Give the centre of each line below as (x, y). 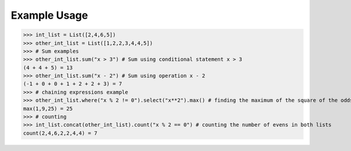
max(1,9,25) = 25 (48, 109)
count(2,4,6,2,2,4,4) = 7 (60, 133)
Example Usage (49, 15)
